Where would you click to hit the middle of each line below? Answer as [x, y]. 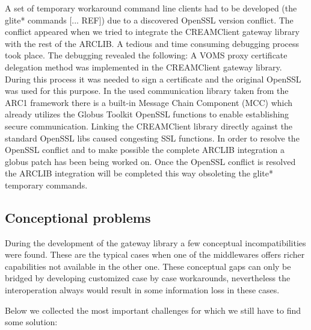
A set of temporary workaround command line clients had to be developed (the [151, 8]
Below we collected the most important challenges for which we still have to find [153, 310]
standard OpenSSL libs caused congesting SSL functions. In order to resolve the [152, 138]
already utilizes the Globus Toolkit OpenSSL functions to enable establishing [147, 114]
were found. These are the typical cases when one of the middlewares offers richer [155, 254]
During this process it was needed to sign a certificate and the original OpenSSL [153, 79]
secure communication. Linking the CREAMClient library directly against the [149, 126]
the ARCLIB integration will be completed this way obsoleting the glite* [139, 173]
